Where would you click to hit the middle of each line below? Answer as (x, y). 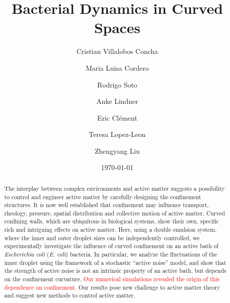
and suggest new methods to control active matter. (70, 295)
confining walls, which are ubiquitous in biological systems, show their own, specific (112, 221)
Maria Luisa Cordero (117, 67)
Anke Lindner (117, 101)
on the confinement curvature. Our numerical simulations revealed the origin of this (112, 279)
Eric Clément (117, 117)
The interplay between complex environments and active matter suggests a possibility (115, 188)
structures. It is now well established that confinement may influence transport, (106, 205)
